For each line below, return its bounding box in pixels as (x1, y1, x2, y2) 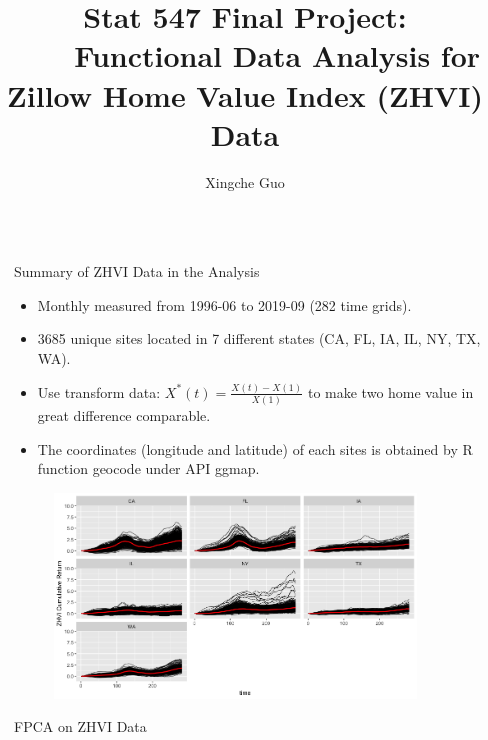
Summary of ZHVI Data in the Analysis (14, 261, 260, 282)
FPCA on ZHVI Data (14, 716, 147, 737)
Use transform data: (37, 381, 161, 402)
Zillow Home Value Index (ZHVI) (7, 74, 483, 115)
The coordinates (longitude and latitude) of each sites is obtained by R (37, 438, 473, 459)
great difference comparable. (37, 405, 211, 426)
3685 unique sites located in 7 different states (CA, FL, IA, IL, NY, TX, (37, 328, 481, 349)
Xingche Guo (205, 171, 285, 192)
